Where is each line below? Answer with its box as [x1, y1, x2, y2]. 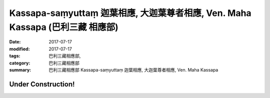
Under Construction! [9, 80, 75, 88]
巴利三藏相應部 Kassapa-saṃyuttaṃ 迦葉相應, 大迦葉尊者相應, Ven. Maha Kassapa [48, 66, 218, 72]
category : [9, 60, 30, 66]
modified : [9, 45, 30, 52]
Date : [9, 39, 21, 45]
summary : [9, 66, 31, 72]
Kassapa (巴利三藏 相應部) [9, 21, 118, 32]
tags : [9, 53, 20, 59]
